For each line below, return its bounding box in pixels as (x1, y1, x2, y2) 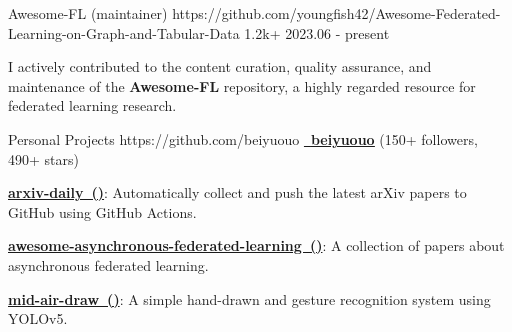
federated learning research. (8, 95, 177, 116)
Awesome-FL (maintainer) (8, 3, 168, 23)
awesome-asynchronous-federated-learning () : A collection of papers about (8, 235, 505, 256)
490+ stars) (8, 148, 79, 169)
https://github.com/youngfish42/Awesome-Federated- (172, 3, 501, 23)
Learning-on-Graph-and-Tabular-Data (8, 22, 240, 43)
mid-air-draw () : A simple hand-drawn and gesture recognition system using (8, 288, 491, 309)
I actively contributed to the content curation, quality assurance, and (8, 56, 432, 77)
